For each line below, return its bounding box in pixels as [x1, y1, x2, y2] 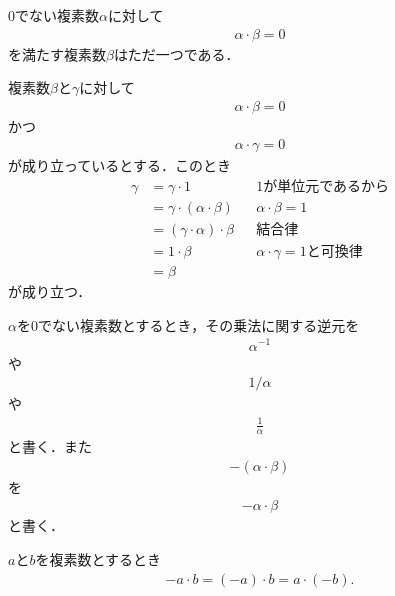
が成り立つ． [8, 281, 92, 302]
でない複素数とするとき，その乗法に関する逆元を [37, 314, 360, 335]
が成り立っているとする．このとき [8, 155, 231, 176]
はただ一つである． [113, 43, 240, 64]
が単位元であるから [263, 180, 390, 195]
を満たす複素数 [8, 43, 106, 64]
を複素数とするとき [35, 548, 162, 569]
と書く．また [8, 436, 92, 457]
